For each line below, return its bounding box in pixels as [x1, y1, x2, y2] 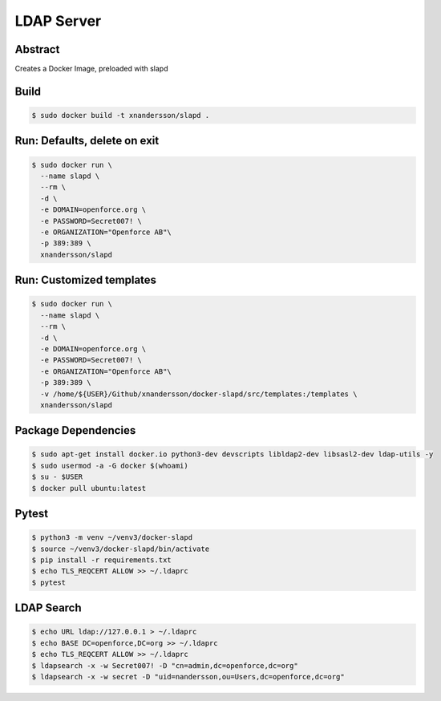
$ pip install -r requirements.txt [31, 556, 172, 565]
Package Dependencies [14, 423, 136, 437]
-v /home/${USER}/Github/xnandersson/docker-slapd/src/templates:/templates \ [40, 389, 358, 399]
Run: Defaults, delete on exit [14, 134, 160, 148]
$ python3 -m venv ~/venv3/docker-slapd [31, 533, 192, 542]
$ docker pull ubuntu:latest [31, 484, 147, 492]
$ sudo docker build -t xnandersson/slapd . [31, 111, 210, 120]
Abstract [14, 43, 60, 56]
